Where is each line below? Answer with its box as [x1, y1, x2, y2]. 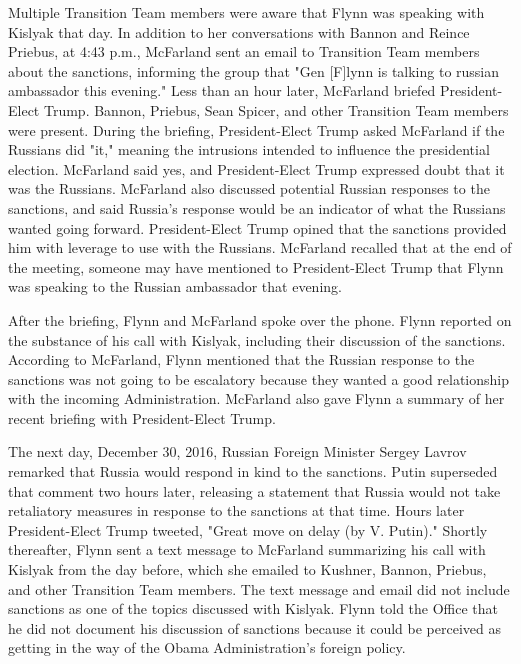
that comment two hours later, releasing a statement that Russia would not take [8, 480, 501, 501]
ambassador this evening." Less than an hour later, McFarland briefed [8, 80, 436, 101]
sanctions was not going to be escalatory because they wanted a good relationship [8, 368, 510, 389]
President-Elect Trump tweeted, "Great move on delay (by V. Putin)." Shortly [8, 519, 488, 540]
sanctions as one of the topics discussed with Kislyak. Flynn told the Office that [8, 598, 499, 619]
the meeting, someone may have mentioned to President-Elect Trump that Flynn [8, 256, 504, 277]
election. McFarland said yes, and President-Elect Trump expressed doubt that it [8, 158, 505, 179]
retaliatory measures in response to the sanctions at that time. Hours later [8, 500, 465, 521]
